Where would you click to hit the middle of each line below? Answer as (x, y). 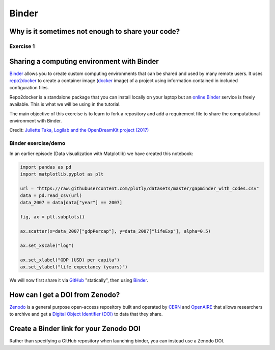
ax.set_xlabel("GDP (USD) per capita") (70, 260)
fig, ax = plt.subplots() (52, 217)
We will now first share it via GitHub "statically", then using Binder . (79, 280)
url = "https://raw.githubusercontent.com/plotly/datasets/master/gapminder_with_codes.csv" (140, 188)
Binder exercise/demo (37, 143)
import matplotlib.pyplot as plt (62, 174)
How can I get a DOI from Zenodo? (65, 295)
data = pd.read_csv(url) (51, 196)
